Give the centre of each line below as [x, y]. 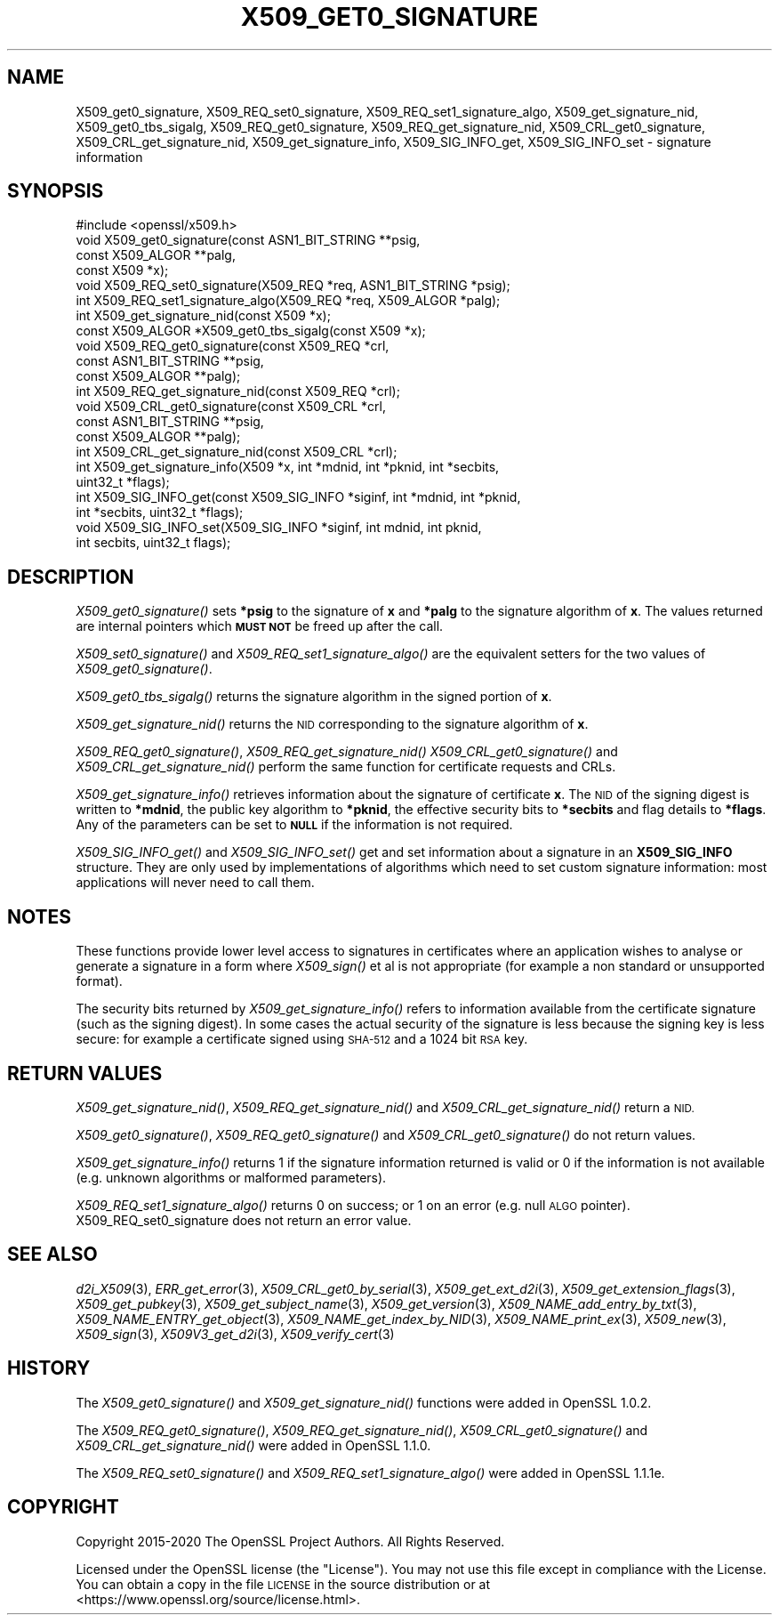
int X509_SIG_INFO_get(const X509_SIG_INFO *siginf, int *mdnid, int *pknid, [298, 497]
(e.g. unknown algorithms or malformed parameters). [231, 1177]
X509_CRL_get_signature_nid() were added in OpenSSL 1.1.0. [253, 1445]
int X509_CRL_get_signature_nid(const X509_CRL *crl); [237, 452]
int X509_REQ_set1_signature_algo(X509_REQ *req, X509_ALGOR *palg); [288, 301]
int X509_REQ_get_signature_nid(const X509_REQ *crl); [238, 391]
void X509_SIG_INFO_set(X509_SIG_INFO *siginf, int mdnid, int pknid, [279, 528]
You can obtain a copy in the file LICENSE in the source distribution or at [283, 1584]
